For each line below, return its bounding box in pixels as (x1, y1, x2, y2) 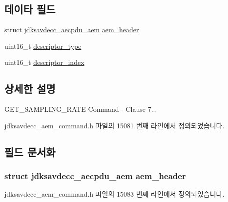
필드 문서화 (4, 144, 56, 159)
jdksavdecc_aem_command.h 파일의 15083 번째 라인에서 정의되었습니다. (4, 189, 225, 199)
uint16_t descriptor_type (4, 40, 82, 51)
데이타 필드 (4, 1, 56, 17)
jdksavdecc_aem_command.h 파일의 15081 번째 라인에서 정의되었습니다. (4, 120, 225, 130)
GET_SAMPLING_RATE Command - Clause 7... (4, 104, 157, 114)
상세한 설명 (4, 81, 56, 96)
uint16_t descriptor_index (4, 57, 84, 67)
